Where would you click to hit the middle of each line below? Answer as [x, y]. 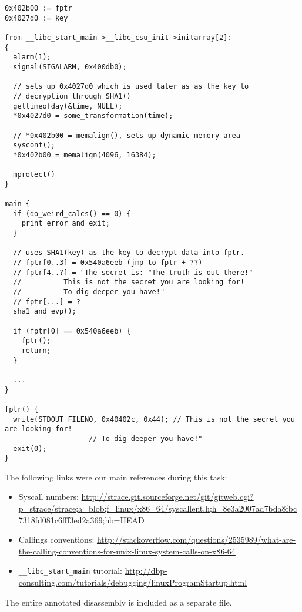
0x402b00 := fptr [38, 8]
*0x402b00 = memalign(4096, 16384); [85, 155]
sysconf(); [34, 145]
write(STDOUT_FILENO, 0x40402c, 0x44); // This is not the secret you [154, 419]
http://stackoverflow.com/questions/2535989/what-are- [196, 539]
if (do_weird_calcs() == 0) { [72, 213]
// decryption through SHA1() [72, 96]
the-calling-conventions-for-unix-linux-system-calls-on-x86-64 [127, 551]
